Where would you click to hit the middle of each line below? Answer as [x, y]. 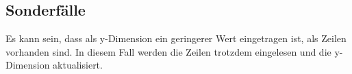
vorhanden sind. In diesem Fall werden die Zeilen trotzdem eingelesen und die [168, 51]
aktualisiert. [78, 65]
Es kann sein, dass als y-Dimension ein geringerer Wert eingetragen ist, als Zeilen [176, 38]
